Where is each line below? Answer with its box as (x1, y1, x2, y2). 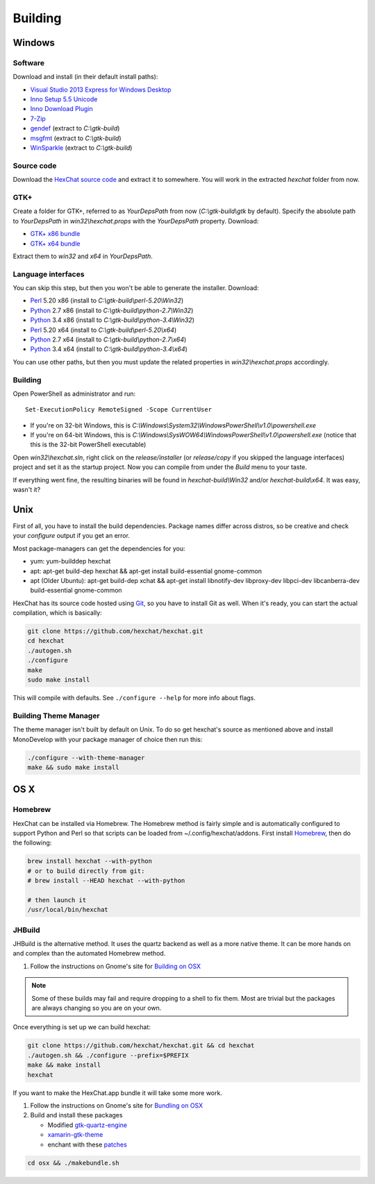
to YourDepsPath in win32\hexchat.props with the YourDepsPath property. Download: (12, 217, 259, 225)
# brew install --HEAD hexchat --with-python (27, 877, 185, 885)
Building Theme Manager (12, 711, 100, 720)
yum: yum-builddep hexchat (30, 557, 111, 566)
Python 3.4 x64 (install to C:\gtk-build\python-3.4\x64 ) (30, 345, 187, 353)
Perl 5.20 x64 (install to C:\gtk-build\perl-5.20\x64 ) (30, 325, 177, 334)
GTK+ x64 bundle (30, 239, 81, 248)
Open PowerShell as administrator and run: (12, 389, 136, 398)
